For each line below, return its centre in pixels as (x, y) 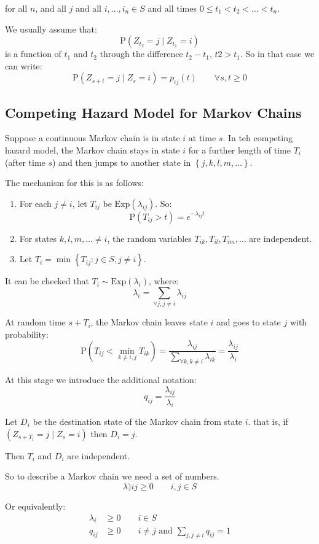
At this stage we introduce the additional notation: (101, 380)
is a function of (33, 54)
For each (35, 203)
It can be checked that (47, 281)
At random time (35, 322)
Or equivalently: (35, 506)
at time (202, 138)
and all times (172, 8)
